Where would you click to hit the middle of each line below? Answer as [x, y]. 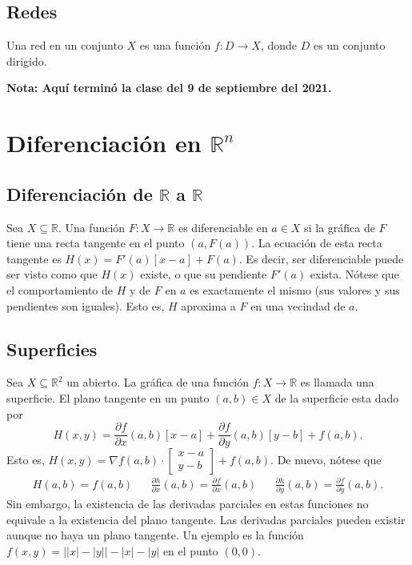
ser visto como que [52, 274]
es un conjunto [349, 45]
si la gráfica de [340, 227]
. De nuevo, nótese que [326, 460]
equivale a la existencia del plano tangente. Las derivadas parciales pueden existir [206, 519]
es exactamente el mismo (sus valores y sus [295, 289]
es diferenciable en [223, 227]
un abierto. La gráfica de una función [158, 382]
